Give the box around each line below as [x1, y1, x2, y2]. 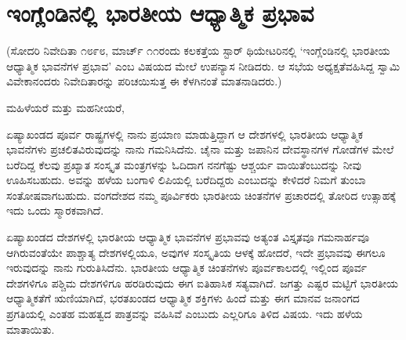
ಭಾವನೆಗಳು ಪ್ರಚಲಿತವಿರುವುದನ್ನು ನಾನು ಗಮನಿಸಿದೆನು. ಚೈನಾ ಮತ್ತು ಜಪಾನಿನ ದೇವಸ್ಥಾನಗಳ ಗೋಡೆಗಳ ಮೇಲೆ [6, 141, 394, 157]
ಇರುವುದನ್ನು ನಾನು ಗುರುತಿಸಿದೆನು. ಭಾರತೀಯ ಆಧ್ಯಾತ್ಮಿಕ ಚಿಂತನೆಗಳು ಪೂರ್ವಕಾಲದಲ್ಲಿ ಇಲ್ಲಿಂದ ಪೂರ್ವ [6, 259, 367, 276]
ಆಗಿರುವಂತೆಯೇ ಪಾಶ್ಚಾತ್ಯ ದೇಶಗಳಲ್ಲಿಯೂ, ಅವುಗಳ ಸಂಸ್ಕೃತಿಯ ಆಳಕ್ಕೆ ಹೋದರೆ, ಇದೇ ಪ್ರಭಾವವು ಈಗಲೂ [6, 244, 386, 260]
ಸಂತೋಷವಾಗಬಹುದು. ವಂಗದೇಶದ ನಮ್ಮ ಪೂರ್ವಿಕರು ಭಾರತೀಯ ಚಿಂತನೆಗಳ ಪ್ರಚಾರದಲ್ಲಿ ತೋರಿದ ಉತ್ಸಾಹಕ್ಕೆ [6, 186, 396, 203]
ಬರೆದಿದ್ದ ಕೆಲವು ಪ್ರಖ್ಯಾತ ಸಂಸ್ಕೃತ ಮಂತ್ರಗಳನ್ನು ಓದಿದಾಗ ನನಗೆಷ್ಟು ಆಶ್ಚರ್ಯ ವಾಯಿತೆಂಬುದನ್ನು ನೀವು [6, 156, 361, 172]
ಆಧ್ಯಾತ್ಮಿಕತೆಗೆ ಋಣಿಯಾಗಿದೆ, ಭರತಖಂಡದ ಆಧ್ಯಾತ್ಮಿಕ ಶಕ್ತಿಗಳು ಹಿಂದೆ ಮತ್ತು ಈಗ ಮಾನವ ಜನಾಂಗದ [6, 290, 360, 306]
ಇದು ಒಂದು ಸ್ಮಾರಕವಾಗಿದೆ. [6, 202, 104, 219]
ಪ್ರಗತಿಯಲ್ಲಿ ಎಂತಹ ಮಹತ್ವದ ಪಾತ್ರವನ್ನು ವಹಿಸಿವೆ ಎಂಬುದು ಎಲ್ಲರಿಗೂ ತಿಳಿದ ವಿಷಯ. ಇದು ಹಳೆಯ [6, 306, 363, 322]
